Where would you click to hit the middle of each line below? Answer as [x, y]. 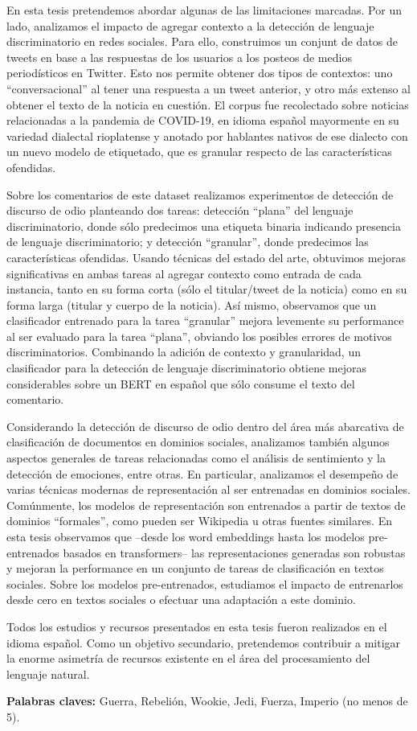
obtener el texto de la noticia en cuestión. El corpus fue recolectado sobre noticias [208, 104]
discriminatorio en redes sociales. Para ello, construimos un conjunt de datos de [202, 41]
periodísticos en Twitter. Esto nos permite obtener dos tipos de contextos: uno [200, 73]
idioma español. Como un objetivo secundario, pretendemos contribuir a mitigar [204, 642]
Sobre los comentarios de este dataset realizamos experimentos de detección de [200, 194]
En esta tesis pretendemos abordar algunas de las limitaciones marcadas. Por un [204, 10]
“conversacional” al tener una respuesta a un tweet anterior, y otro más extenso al [209, 88]
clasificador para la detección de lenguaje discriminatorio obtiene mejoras [187, 368]
